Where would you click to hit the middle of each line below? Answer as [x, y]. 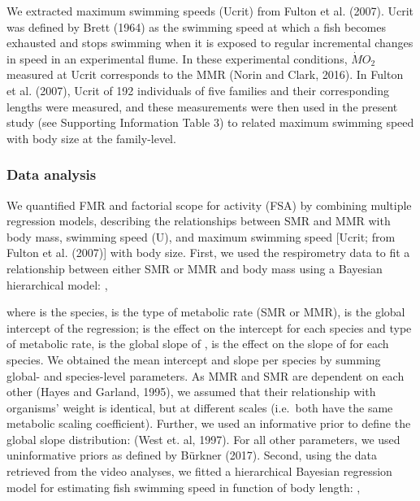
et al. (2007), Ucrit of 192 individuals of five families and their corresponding [198, 90]
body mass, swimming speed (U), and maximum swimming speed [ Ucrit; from [201, 236]
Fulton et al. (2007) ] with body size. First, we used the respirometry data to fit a [208, 253]
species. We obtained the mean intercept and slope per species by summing [194, 359]
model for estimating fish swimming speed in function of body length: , [184, 487]
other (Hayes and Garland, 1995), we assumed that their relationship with [191, 392]
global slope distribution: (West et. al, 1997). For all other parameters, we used [204, 439]
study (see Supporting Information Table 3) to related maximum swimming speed [210, 122]
